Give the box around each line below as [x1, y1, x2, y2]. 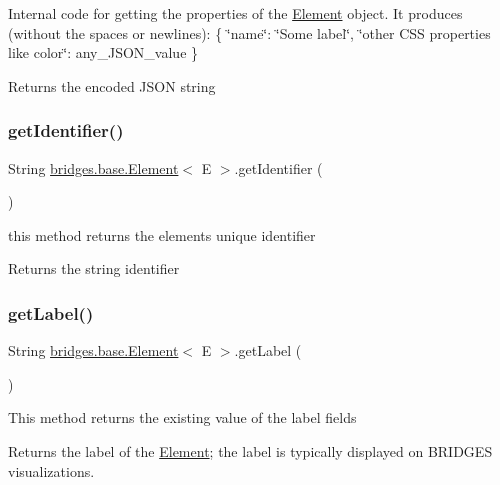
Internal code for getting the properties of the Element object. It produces [8, 3, 463, 23]
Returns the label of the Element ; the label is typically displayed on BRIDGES [8, 440, 493, 461]
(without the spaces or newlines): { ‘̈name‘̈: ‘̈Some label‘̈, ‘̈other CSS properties [8, 22, 491, 43]
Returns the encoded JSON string [8, 75, 216, 96]
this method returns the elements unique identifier [8, 224, 316, 245]
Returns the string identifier [8, 258, 180, 279]
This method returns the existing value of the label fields [8, 407, 357, 428]
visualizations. [8, 460, 95, 481]
